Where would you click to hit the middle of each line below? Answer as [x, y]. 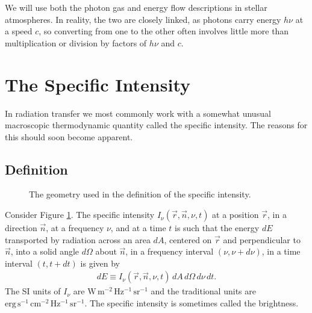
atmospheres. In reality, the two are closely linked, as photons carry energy [143, 19]
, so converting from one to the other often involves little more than [164, 31]
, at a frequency [75, 228]
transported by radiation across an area [78, 239]
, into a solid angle [45, 251]
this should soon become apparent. [69, 136]
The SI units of [33, 291]
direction [21, 228]
